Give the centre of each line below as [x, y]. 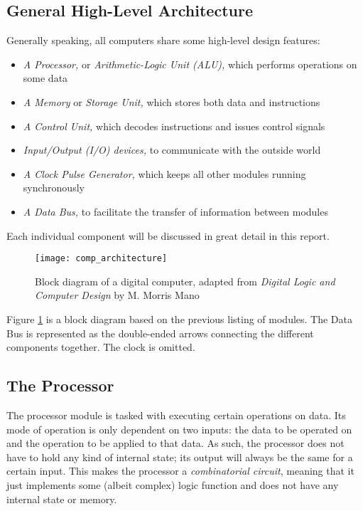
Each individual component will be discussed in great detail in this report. [168, 235]
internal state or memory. [62, 499]
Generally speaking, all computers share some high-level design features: [163, 40]
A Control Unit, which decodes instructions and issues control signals [174, 126]
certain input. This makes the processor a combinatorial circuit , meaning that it [180, 471]
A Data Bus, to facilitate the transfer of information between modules [175, 211]
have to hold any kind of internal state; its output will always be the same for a [180, 457]
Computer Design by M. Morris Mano [117, 295]
